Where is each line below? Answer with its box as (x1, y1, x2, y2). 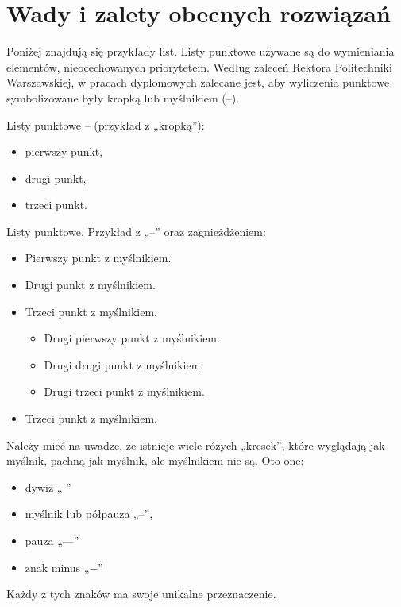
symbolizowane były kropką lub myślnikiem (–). (6, 89, 240, 106)
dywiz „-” (25, 478, 71, 495)
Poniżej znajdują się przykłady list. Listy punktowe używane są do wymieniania (6, 43, 395, 60)
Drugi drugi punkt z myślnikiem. (44, 356, 204, 373)
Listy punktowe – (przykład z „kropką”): (6, 116, 205, 133)
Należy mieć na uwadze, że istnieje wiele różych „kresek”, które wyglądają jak (6, 436, 385, 453)
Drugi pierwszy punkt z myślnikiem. (44, 330, 220, 346)
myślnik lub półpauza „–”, (25, 505, 153, 522)
